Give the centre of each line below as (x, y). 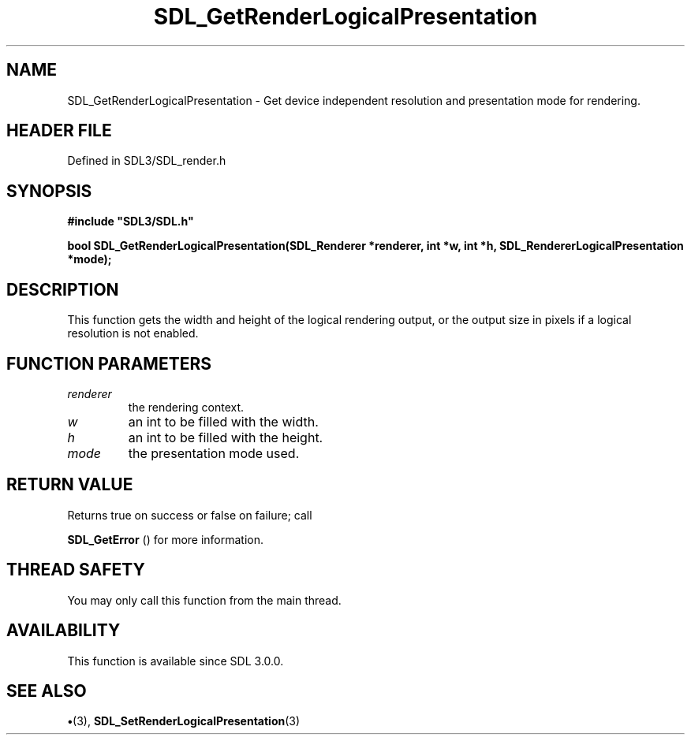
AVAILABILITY (63, 631)
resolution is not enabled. (133, 333)
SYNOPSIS (49, 191)
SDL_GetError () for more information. (166, 539)
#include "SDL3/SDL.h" (131, 222)
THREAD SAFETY (76, 570)
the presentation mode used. (214, 453)
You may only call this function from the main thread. (204, 600)
